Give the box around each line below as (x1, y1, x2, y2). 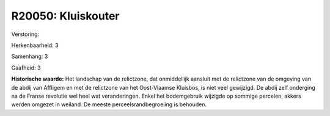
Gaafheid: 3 (11, 64, 41, 71)
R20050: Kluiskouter (11, 9, 120, 23)
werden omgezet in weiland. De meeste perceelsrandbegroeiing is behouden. (11, 101, 207, 108)
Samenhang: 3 (11, 53, 48, 60)
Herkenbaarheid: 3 (11, 42, 59, 49)
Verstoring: (11, 31, 40, 38)
